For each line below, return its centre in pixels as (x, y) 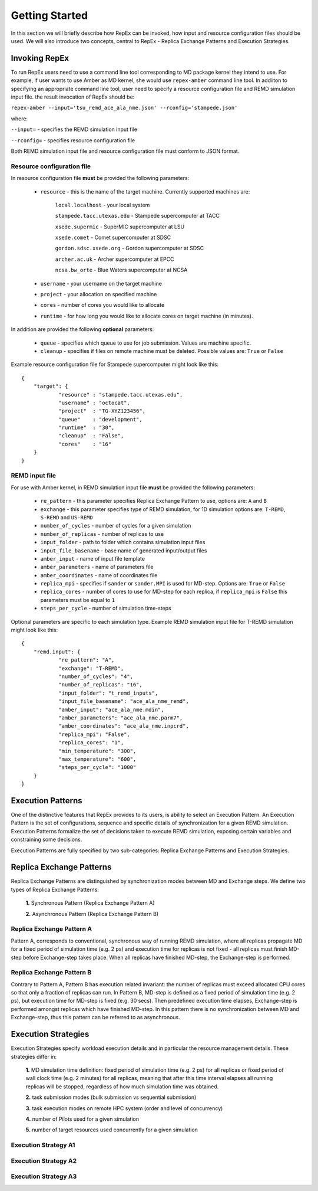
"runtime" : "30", (87, 428)
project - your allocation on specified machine (99, 295)
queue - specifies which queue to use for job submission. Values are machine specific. (146, 343)
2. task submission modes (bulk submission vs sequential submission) (111, 1097)
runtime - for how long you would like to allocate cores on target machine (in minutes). (147, 316)
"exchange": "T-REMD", (91, 668)
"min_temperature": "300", (97, 751)
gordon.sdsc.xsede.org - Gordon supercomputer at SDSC (130, 248)
